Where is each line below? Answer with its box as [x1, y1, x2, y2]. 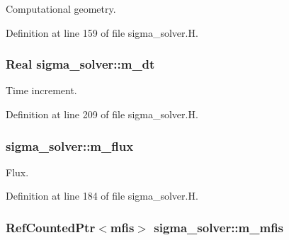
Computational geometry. [6, 1, 116, 16]
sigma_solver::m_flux [6, 137, 134, 154]
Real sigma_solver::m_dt [6, 55, 155, 73]
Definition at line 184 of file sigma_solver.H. [6, 188, 198, 203]
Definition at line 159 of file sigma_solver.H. [6, 25, 198, 40]
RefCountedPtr [6, 218, 96, 236]
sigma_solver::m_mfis [154, 218, 284, 236]
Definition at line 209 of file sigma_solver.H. [6, 107, 198, 121]
